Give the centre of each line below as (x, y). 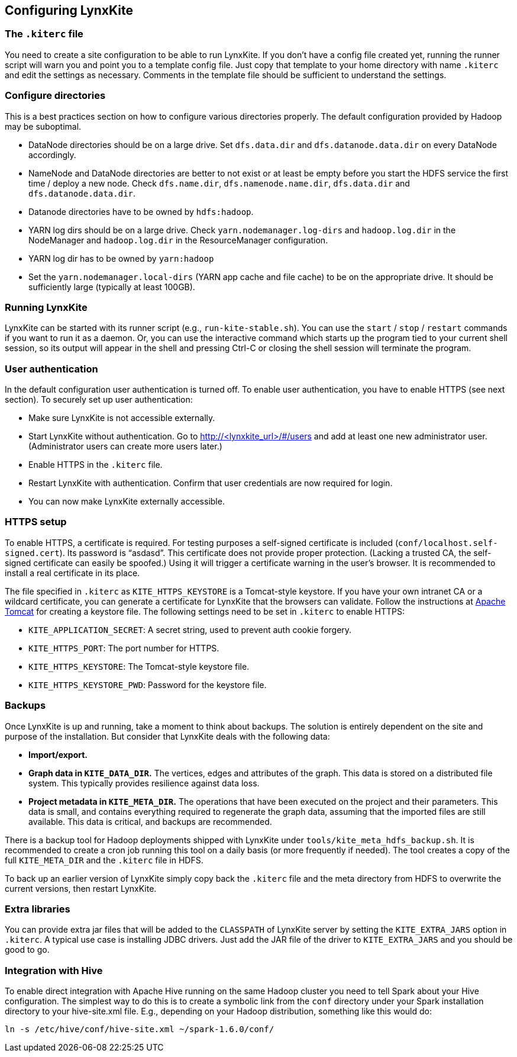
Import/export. (58, 754)
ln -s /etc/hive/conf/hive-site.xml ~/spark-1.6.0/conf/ (140, 1029)
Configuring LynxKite (69, 10)
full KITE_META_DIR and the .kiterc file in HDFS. (104, 860)
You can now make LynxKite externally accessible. (127, 502)
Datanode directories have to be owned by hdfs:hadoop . (141, 211)
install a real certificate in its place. (72, 573)
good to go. (27, 950)
